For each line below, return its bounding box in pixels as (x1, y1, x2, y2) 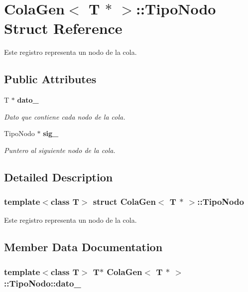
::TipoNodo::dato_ (4, 277, 81, 289)
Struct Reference (4, 18, 123, 38)
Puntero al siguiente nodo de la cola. (4, 145, 116, 155)
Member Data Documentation (4, 239, 163, 255)
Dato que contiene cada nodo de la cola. (4, 111, 125, 122)
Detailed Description (4, 169, 113, 184)
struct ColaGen (93, 195, 156, 208)
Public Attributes (4, 71, 97, 87)
